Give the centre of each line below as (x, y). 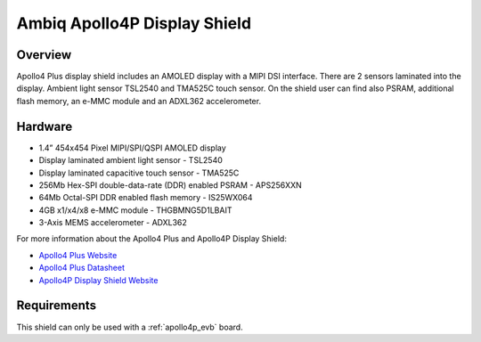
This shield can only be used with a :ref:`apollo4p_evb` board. (130, 327)
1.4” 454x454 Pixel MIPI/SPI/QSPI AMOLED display (132, 148)
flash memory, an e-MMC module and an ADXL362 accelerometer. (139, 101)
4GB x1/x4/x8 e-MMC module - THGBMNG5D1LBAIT (135, 210)
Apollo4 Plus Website (78, 255)
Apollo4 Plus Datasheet (82, 268)
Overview (44, 55)
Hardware (45, 126)
